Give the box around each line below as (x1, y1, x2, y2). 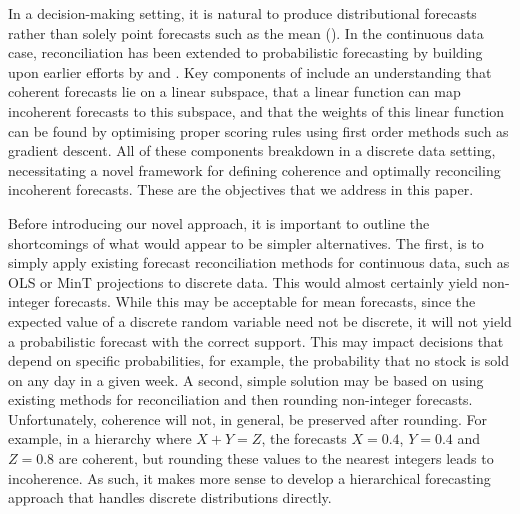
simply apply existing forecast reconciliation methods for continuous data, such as (8, 252, 510, 273)
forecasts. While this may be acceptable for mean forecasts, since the (54, 291, 476, 312)
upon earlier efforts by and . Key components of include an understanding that (8, 61, 492, 82)
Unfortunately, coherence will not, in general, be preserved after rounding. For (8, 408, 487, 429)
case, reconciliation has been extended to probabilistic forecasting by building (8, 42, 483, 63)
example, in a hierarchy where (8, 428, 192, 449)
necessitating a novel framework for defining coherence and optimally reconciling (8, 159, 501, 180)
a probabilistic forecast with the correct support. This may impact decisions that (8, 330, 504, 351)
